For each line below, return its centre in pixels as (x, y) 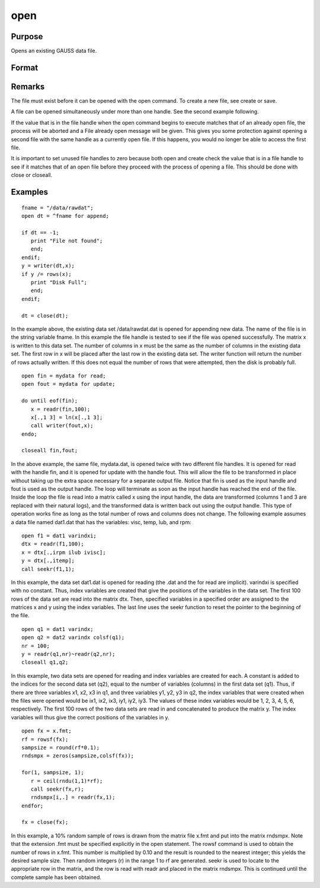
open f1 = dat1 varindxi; (59, 535)
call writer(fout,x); (62, 426)
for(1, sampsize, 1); (53, 773)
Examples (30, 192)
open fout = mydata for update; (68, 384)
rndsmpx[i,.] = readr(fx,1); (73, 797)
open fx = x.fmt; (47, 731)
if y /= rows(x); (47, 274)
